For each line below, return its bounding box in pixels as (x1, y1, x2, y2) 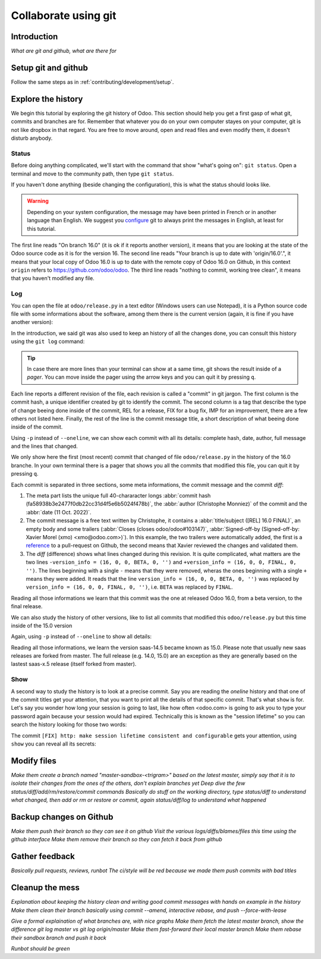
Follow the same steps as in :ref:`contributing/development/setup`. (11, 78, 174, 86)
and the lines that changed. (11, 443, 78, 450)
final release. (11, 603, 43, 610)
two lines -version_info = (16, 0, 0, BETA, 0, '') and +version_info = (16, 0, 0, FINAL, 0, (26, 559, 297, 566)
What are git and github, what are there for (11, 48, 117, 55)
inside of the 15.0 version (11, 622, 73, 629)
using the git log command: (11, 338, 85, 345)
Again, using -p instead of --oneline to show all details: (11, 633, 152, 640)
